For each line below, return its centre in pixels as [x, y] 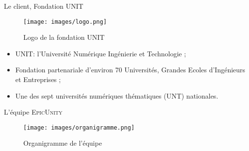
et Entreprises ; [38, 79]
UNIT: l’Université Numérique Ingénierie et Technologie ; [101, 53]
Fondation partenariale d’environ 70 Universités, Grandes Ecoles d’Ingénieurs [130, 70]
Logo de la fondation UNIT [64, 37]
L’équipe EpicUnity [33, 112]
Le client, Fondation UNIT [44, 6]
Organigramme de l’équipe [63, 143]
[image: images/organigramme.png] [79, 127]
